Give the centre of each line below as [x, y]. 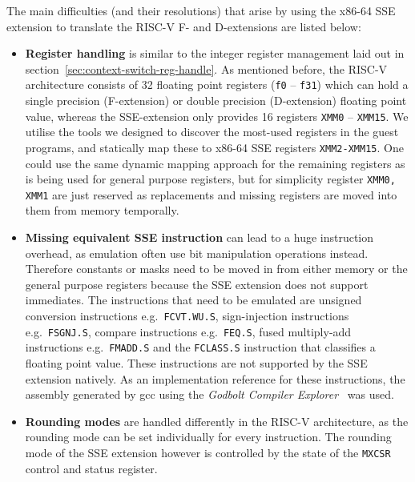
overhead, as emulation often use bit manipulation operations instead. [197, 253]
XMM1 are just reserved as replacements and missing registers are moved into [211, 194]
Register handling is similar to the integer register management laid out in [215, 53]
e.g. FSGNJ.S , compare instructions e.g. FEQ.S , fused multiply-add [188, 331]
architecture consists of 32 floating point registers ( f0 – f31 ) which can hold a [217, 84]
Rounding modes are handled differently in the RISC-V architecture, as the [217, 421]
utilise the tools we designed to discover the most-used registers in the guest [212, 132]
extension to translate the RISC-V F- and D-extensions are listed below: [184, 26]
